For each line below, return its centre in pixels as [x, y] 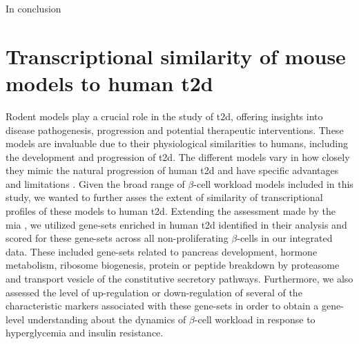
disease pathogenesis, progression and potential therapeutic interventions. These [175, 130]
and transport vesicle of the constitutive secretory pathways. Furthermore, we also [179, 279]
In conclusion [33, 8]
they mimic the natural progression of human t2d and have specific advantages [172, 170]
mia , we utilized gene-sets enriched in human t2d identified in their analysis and [176, 224]
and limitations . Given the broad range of [95, 183]
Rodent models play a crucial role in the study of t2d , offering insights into [164, 116]
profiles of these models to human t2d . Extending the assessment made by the [171, 211]
